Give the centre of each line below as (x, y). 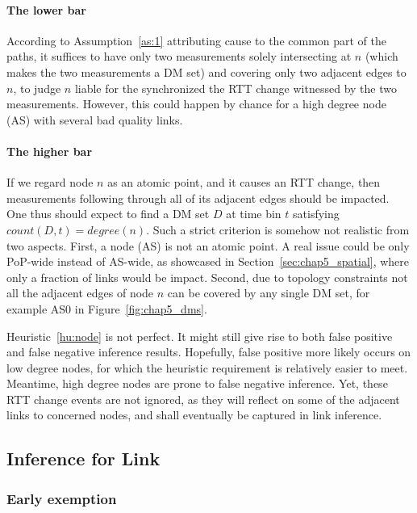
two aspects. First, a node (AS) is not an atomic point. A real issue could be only (208, 245)
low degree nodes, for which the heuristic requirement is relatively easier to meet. (207, 367)
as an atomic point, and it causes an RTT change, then (244, 182)
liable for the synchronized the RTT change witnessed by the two (236, 88)
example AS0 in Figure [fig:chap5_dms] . (107, 308)
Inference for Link (83, 458)
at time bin (254, 214)
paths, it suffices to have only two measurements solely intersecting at (179, 56)
